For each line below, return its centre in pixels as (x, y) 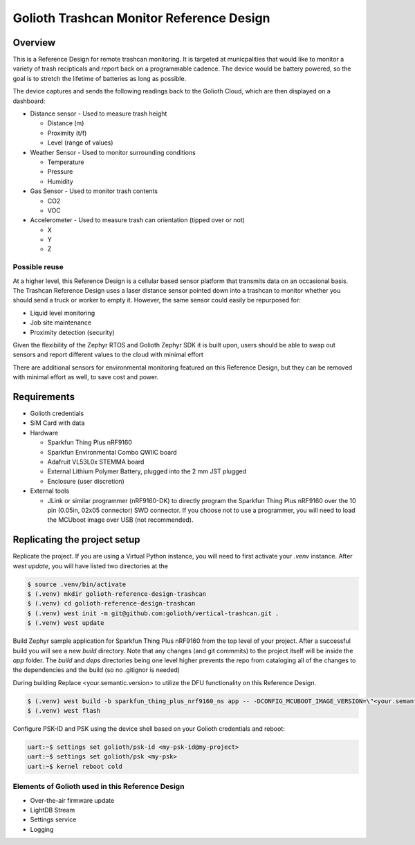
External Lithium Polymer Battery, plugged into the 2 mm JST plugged (147, 471)
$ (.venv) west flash (64, 711)
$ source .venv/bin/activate (77, 584)
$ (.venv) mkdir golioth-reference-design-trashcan (117, 594)
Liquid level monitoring (63, 313)
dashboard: (29, 101)
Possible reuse (38, 267)
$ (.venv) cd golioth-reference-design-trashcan (111, 603)
